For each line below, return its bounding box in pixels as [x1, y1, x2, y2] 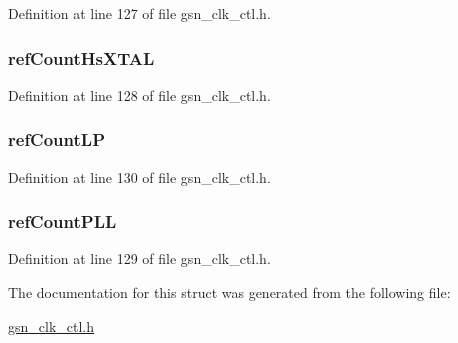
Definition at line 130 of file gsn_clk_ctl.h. [8, 166, 271, 187]
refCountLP [8, 127, 105, 152]
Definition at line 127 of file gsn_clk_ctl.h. [8, 3, 271, 23]
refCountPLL [8, 209, 117, 234]
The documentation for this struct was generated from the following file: [8, 282, 451, 303]
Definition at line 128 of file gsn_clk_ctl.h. [8, 84, 271, 105]
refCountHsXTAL [8, 45, 155, 70]
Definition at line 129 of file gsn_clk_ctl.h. [8, 248, 271, 269]
